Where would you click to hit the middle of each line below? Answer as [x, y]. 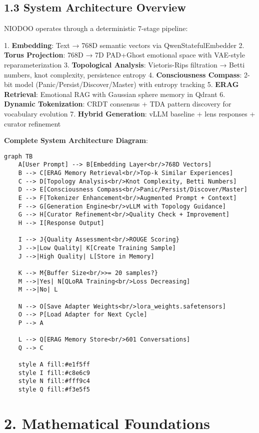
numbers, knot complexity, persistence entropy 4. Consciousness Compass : [123, 74]
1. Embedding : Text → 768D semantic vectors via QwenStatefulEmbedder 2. [124, 45]
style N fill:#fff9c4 [54, 381]
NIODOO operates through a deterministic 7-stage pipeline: [96, 28]
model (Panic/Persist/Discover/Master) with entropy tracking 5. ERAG [127, 84]
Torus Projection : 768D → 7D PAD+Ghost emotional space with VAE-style [124, 55]
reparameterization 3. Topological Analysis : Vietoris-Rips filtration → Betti [124, 64]
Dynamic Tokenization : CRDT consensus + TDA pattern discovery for [118, 104]
